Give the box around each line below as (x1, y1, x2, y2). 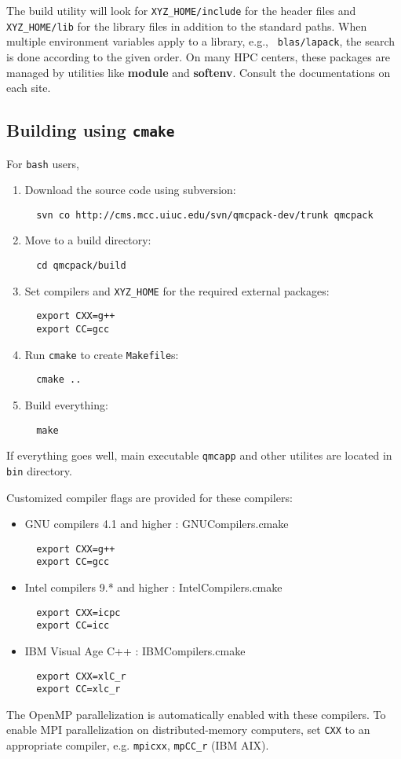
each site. (6, 79, 51, 96)
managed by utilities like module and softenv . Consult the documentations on (6, 64, 391, 80)
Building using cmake (6, 118, 175, 142)
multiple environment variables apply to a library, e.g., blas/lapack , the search (6, 33, 396, 49)
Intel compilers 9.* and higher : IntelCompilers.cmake (24, 579, 283, 596)
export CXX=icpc (36, 607, 121, 618)
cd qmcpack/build (36, 260, 126, 272)
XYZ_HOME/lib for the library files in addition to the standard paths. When (6, 17, 367, 34)
